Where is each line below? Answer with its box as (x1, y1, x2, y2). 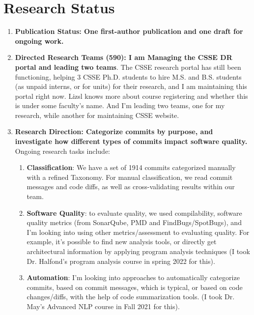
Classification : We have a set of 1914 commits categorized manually (27, 162, 236, 172)
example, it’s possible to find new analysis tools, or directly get (27, 236, 217, 247)
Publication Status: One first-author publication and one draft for (15, 26, 243, 36)
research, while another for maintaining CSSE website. (15, 110, 179, 120)
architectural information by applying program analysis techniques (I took (27, 246, 250, 256)
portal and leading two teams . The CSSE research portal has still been (15, 61, 241, 72)
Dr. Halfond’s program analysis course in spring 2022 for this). (27, 256, 215, 266)
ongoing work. (15, 35, 64, 46)
